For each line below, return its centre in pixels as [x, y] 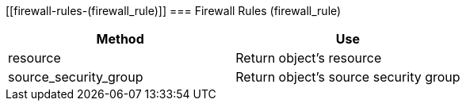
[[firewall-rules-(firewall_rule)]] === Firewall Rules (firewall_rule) [174, 11]
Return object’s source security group [348, 77]
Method [120, 39]
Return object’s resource [309, 58]
